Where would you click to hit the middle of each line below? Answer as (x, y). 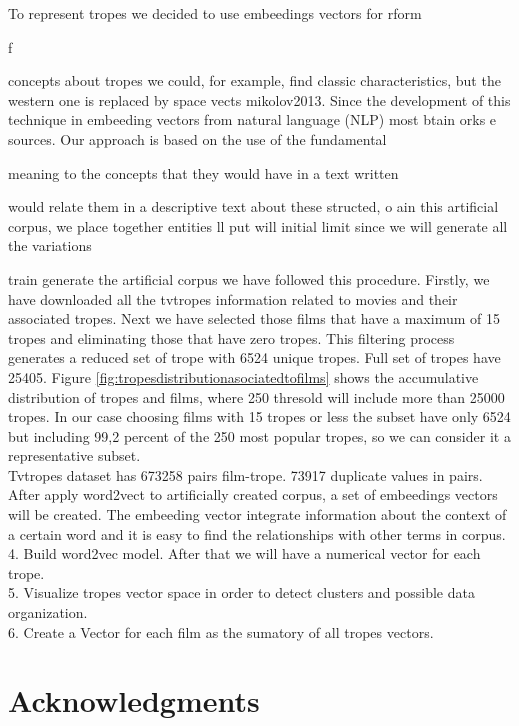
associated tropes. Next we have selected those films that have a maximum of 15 (254, 318)
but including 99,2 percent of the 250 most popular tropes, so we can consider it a (259, 435)
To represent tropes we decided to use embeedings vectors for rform (215, 13)
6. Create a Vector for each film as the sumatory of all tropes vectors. (221, 631)
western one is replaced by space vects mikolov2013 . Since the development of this (259, 99)
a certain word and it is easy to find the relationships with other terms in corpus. (257, 533)
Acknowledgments (134, 700)
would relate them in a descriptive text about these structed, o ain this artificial (253, 206)
